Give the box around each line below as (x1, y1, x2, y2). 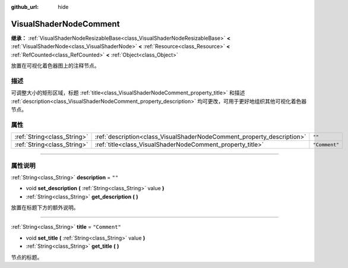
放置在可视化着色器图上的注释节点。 (11, 62, 100, 70)
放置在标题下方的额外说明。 (11, 204, 79, 211)
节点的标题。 (11, 253, 43, 261)
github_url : (11, 4, 39, 10)
